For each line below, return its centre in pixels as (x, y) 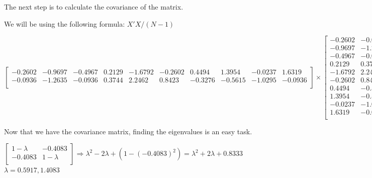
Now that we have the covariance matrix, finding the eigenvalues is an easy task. (128, 131)
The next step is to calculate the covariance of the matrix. (94, 7)
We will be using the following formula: (65, 23)
